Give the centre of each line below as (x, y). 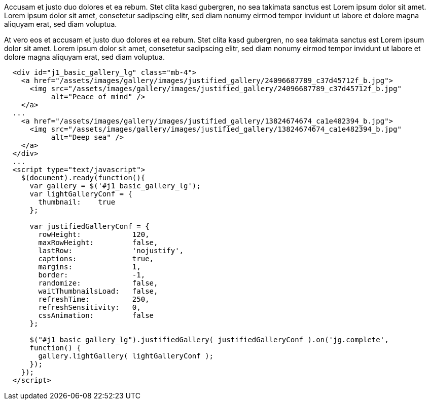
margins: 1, (89, 267)
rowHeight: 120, (94, 234)
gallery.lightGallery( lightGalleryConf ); (126, 356)
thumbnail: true (77, 202)
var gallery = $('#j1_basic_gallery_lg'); (115, 186)
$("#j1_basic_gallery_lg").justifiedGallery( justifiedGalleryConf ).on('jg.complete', (209, 340)
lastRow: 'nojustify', (111, 251)
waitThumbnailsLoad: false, (98, 291)
